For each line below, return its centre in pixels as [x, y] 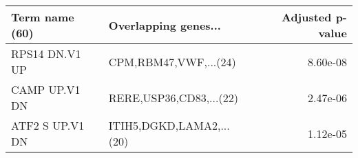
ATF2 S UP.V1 [48, 125]
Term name [43, 17]
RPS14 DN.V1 [46, 53]
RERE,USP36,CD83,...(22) [173, 97]
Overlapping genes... [165, 25]
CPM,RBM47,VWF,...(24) [172, 61]
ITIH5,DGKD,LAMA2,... [169, 125]
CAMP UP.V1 [46, 89]
